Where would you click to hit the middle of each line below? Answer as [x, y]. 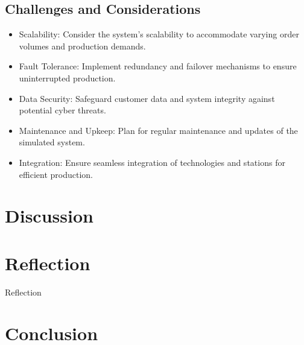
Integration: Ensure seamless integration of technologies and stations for [152, 162]
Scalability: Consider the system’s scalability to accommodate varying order [159, 34]
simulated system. [52, 142]
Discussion [49, 216]
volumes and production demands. [82, 46]
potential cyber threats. [62, 110]
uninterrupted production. [67, 78]
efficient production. [56, 174]
